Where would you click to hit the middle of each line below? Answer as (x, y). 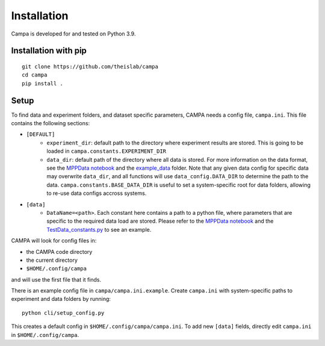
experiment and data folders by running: (61, 299)
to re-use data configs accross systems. (97, 193)
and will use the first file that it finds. (56, 279)
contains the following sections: (51, 123)
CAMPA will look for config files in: (54, 241)
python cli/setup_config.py (63, 313)
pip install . (42, 83)
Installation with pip (49, 51)
